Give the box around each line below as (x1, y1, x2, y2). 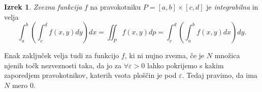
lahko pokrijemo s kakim (147, 60, 224, 70)
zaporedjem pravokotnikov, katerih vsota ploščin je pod (4, 70, 177, 80)
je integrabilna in (206, 2, 258, 12)
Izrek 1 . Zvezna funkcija (4, 2, 82, 12)
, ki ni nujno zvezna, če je (124, 50, 205, 61)
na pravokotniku (90, 2, 141, 12)
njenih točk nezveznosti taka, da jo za (4, 60, 122, 70)
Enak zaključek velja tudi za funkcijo (4, 50, 119, 61)
